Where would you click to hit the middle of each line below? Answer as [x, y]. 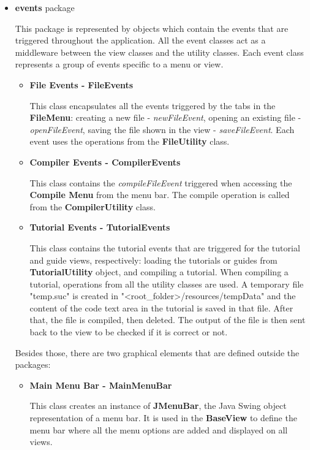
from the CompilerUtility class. [93, 206]
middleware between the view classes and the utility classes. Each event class [159, 52]
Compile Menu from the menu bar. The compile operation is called [160, 195]
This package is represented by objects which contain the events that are [152, 28]
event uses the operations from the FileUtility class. [130, 141]
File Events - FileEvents [81, 84]
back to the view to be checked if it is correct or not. [129, 332]
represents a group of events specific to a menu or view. [119, 64]
